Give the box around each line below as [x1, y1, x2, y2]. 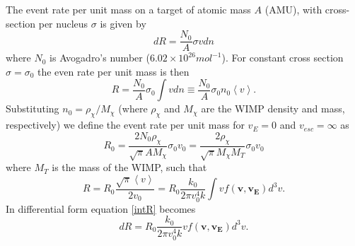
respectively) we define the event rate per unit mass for [6, 117, 245, 132]
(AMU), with [264, 2, 322, 16]
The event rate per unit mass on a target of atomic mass [6, 2, 251, 16]
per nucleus [38, 16, 88, 30]
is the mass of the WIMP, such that [52, 160, 207, 175]
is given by [100, 16, 146, 30]
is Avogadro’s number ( [50, 50, 150, 65]
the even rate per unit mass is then [37, 64, 190, 78]
